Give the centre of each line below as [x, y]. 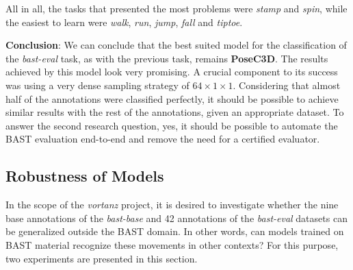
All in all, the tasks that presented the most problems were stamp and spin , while [176, 8]
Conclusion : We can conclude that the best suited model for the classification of [176, 45]
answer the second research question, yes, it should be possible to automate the [172, 125]
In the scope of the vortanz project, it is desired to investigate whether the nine [172, 205]
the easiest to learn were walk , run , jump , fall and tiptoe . [124, 22]
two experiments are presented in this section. [102, 258]
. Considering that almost [287, 85]
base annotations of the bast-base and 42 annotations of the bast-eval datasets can [176, 218]
